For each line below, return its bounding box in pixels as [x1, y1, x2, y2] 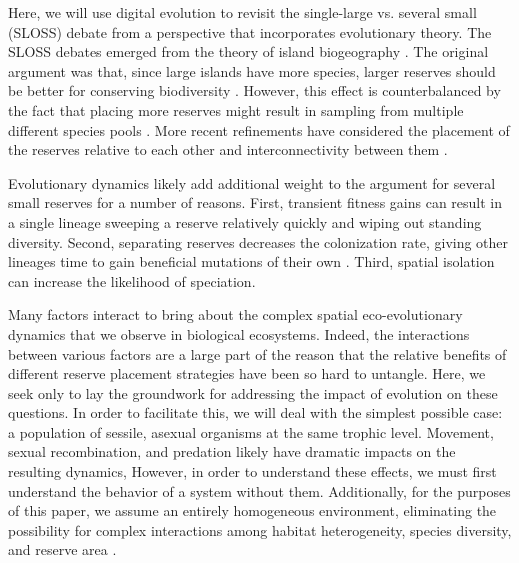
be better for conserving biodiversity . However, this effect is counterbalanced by [8, 80, 501, 101]
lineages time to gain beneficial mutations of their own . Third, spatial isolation [8, 251, 495, 272]
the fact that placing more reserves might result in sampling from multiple [8, 99, 464, 120]
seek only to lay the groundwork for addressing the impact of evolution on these [8, 382, 498, 403]
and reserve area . [8, 539, 117, 560]
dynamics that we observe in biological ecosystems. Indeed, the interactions [8, 323, 470, 344]
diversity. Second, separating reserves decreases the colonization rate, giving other [8, 231, 509, 252]
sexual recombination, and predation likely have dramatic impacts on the [8, 441, 456, 462]
